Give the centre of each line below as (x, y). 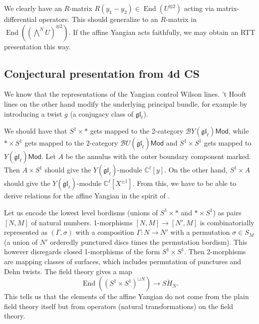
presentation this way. (37, 46)
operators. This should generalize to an (99, 19)
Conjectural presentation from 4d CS (102, 73)
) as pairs (227, 212)
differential (20, 19)
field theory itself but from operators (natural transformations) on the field (119, 306)
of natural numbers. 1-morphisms (82, 222)
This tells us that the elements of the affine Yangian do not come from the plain (127, 296)
